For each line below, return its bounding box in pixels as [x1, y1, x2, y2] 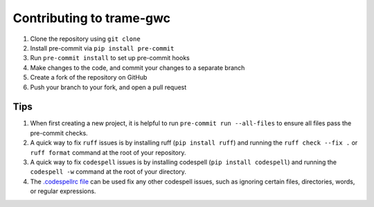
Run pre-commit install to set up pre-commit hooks [30, 54, 190, 62]
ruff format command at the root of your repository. [30, 148, 186, 156]
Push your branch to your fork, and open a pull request [30, 83, 187, 91]
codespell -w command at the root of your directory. [30, 168, 187, 176]
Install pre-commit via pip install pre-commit [30, 44, 175, 52]
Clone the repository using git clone [30, 35, 141, 43]
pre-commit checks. [30, 129, 88, 137]
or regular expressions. [30, 187, 96, 195]
